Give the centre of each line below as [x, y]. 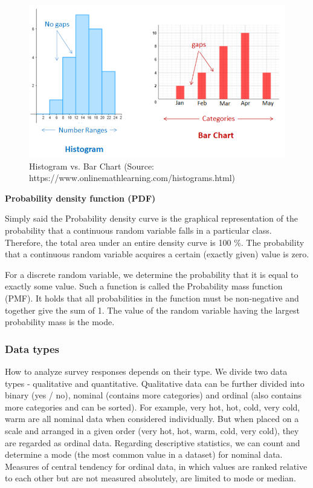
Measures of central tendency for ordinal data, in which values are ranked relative [156, 466]
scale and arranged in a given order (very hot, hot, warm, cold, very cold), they [152, 430]
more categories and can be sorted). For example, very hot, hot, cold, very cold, [153, 407]
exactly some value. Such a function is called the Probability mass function [144, 286]
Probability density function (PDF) [80, 198]
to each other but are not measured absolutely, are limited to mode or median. [150, 478]
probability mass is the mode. [60, 322]
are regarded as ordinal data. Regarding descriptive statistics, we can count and [153, 442]
